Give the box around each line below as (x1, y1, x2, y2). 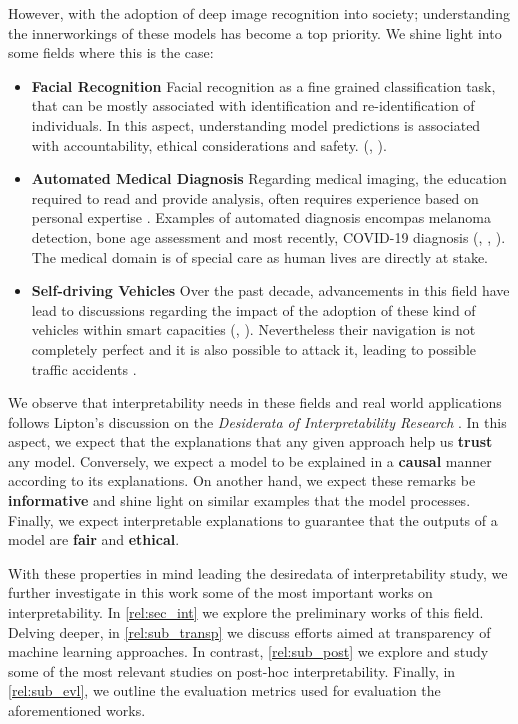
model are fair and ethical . (8, 529, 180, 550)
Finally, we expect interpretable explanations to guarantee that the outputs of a (8, 509, 498, 530)
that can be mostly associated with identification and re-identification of (31, 95, 475, 116)
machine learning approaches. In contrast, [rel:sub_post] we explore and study (8, 641, 489, 662)
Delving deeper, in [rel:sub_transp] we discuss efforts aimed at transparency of (8, 621, 491, 642)
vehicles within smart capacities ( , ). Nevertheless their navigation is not (31, 319, 476, 340)
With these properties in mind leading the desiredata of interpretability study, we (8, 562, 508, 583)
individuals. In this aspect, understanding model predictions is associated (31, 114, 481, 135)
